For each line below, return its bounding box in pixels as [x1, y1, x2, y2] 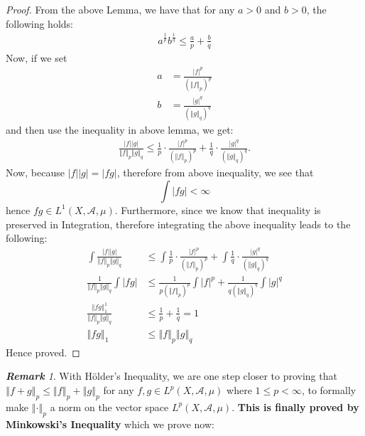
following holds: [6, 16, 73, 31]
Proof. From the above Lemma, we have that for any [6, 2, 235, 16]
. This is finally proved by [231, 399, 359, 414]
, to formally [301, 383, 356, 398]
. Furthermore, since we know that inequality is [114, 202, 321, 217]
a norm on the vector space [50, 399, 169, 414]
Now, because [6, 165, 65, 180]
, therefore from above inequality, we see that [116, 165, 314, 180]
